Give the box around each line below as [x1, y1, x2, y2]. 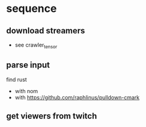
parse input [6, 60, 50, 70]
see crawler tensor [14, 41, 57, 49]
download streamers [6, 26, 86, 36]
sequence [6, 2, 57, 16]
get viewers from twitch [6, 111, 98, 121]
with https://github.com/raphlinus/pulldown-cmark [14, 94, 139, 101]
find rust [6, 76, 27, 83]
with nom [14, 87, 38, 94]
